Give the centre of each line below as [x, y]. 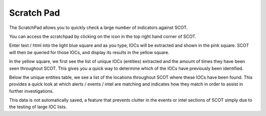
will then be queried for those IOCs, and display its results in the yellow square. [89, 52]
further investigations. [32, 91]
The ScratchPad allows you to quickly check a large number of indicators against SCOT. [99, 28]
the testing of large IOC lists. [38, 107]
